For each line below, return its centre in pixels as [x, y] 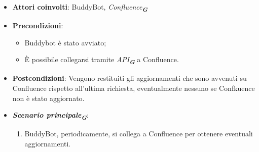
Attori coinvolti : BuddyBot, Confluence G [80, 8]
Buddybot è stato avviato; [65, 42]
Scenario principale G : [50, 116]
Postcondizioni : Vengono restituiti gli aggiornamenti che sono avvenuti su [129, 78]
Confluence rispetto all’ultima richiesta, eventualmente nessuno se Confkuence [134, 88]
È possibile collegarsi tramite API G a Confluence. [102, 60]
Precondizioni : [38, 26]
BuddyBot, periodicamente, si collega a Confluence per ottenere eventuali [139, 134]
